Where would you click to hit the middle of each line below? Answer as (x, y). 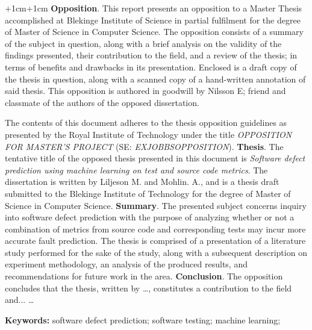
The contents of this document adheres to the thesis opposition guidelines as (146, 123)
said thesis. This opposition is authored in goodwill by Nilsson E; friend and (145, 91)
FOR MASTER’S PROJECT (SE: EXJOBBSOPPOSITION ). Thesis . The (144, 146)
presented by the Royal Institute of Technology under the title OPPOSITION (148, 134)
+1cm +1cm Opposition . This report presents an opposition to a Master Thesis (154, 8)
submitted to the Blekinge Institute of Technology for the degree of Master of (148, 193)
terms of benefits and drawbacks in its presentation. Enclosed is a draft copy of (151, 67)
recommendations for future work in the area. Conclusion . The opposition (144, 276)
